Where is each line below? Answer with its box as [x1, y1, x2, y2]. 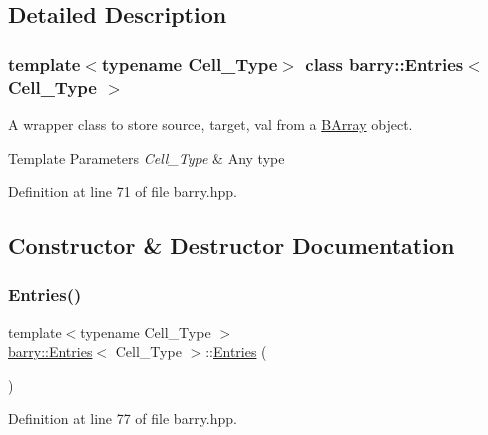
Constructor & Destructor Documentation [8, 230, 455, 261]
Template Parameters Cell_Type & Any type [8, 147, 285, 168]
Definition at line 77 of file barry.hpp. [8, 408, 237, 429]
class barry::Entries [305, 51, 464, 76]
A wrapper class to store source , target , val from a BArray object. [8, 113, 413, 134]
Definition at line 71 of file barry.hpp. [8, 181, 237, 202]
